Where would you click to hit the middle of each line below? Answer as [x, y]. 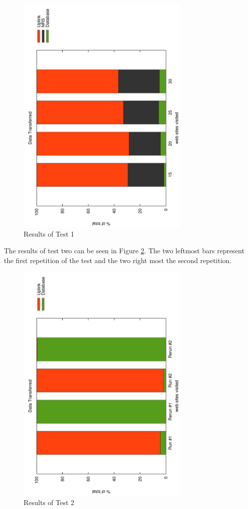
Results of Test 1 [49, 234]
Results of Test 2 [49, 502]
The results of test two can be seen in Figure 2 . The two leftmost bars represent [124, 250]
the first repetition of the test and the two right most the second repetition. [118, 260]
